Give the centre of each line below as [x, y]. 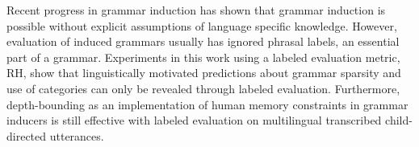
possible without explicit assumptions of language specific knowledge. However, [202, 25]
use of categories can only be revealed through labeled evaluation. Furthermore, [203, 88]
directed [27, 135]
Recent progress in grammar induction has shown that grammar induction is [196, 10]
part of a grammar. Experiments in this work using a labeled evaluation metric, [203, 57]
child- [399, 120]
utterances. [77, 135]
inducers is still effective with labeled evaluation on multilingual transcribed [194, 120]
